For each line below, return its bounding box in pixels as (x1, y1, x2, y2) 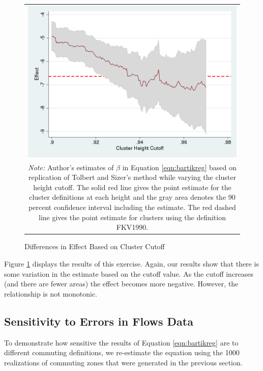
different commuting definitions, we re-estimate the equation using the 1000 (4, 347, 240, 358)
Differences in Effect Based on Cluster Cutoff (24, 241, 165, 252)
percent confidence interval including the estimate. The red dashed (28, 202, 236, 213)
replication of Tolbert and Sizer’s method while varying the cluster (28, 172, 236, 182)
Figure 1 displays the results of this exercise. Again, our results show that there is (4, 258, 259, 269)
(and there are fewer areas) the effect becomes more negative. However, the (4, 278, 239, 289)
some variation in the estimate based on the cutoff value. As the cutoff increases (4, 268, 254, 279)
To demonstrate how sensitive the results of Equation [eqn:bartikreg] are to (4, 337, 239, 348)
